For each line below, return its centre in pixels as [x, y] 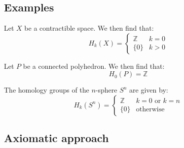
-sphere [106, 90]
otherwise [150, 109]
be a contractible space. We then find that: [89, 28]
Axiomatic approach [56, 138]
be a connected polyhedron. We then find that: [94, 66]
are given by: [149, 90]
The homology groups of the [47, 90]
